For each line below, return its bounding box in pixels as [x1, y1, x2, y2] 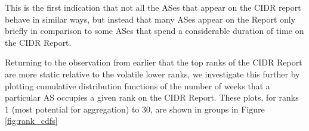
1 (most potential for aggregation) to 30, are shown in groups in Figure [5, 102, 265, 115]
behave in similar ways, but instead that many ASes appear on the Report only [5, 13, 296, 25]
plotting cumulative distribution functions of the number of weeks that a [5, 79, 270, 92]
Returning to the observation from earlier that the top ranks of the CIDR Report [5, 56, 302, 68]
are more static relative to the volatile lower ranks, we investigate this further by [5, 67, 300, 80]
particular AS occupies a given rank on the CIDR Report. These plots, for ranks [5, 91, 299, 104]
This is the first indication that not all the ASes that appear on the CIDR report [5, 1, 301, 13]
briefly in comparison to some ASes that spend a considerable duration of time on [5, 24, 304, 37]
